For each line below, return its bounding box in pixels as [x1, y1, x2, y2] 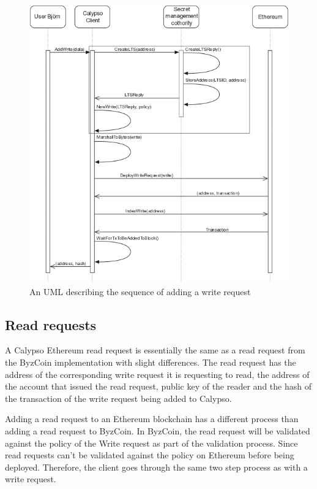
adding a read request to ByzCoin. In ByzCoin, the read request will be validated [5, 424, 310, 437]
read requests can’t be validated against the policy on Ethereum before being [5, 449, 294, 461]
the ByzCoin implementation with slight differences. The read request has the [5, 356, 296, 369]
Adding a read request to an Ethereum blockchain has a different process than [5, 412, 299, 425]
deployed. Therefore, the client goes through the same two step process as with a [5, 460, 308, 473]
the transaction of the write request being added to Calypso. [5, 391, 232, 404]
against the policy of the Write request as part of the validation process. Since [5, 436, 298, 449]
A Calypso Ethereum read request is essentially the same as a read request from [5, 344, 305, 356]
